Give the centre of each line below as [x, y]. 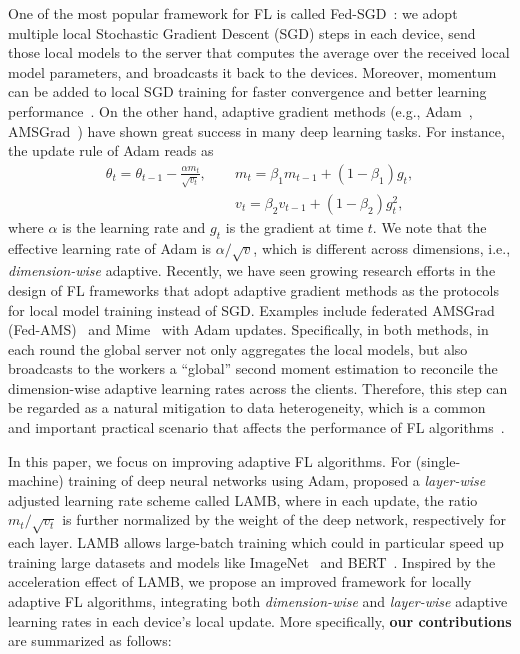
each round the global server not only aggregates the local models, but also [238, 348]
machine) [36, 480]
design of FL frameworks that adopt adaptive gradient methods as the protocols [253, 289]
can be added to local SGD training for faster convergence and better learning [247, 91]
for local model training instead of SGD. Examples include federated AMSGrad [251, 309]
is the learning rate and [134, 226]
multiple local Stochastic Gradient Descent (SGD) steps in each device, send [242, 32]
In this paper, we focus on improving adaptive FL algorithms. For [210, 460]
